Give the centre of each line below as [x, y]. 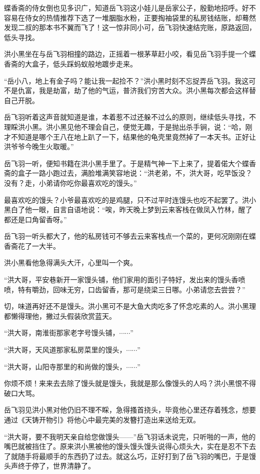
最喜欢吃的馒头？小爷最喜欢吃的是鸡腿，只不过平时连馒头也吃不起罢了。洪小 [130, 199]
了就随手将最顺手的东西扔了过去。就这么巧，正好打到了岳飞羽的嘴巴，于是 [126, 456]
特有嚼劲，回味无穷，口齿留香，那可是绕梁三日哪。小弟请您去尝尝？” [131, 289]
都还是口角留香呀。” [35, 219]
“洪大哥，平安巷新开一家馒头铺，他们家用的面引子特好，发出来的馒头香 [121, 280]
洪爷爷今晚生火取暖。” [39, 146]
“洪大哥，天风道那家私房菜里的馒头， [65, 350]
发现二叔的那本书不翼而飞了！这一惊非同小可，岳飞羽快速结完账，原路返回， [130, 27]
